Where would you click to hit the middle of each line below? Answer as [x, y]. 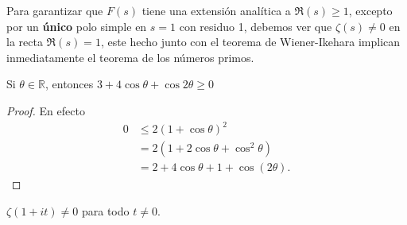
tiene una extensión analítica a [216, 10]
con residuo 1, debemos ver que [256, 26]
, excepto [370, 10]
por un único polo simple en [77, 26]
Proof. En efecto [46, 110]
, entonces [69, 84]
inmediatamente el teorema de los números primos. [130, 57]
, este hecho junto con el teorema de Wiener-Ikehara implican [250, 42]
